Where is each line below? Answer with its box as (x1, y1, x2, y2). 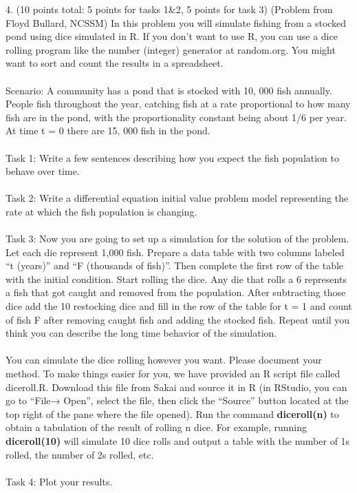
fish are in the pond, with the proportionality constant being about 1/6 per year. (6, 109, 347, 124)
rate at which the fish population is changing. (6, 204, 197, 218)
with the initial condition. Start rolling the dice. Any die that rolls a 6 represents (6, 271, 347, 286)
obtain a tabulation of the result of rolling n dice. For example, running (6, 420, 307, 434)
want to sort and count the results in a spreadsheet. (6, 56, 224, 70)
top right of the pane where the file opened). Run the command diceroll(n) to (6, 406, 339, 421)
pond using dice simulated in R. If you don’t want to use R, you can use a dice (6, 29, 338, 43)
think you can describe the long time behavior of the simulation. (6, 326, 277, 340)
